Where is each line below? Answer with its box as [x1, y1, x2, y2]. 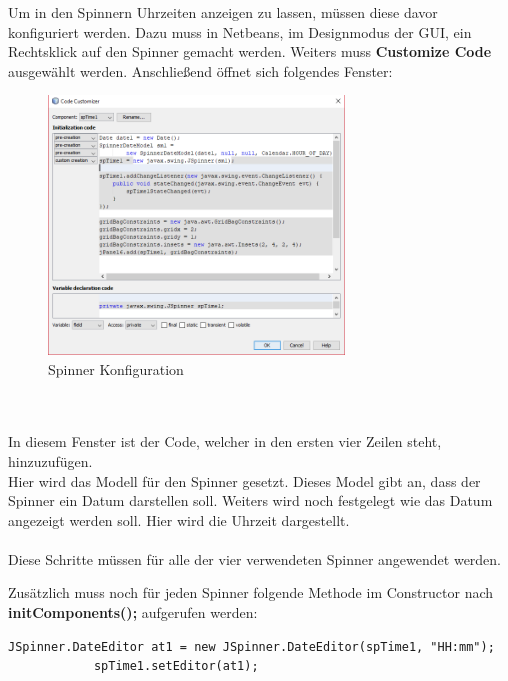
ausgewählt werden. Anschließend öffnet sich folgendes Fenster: [8, 60, 393, 81]
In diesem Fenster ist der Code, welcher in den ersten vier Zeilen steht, [8, 431, 442, 452]
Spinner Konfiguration [48, 358, 184, 379]
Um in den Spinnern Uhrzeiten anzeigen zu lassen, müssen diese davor [8, 2, 438, 22]
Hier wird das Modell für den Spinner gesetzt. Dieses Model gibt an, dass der [8, 470, 481, 491]
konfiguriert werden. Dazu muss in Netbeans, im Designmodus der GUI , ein [8, 21, 472, 42]
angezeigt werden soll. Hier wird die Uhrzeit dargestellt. [8, 509, 350, 530]
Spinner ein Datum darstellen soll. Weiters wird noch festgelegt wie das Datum [8, 490, 493, 511]
